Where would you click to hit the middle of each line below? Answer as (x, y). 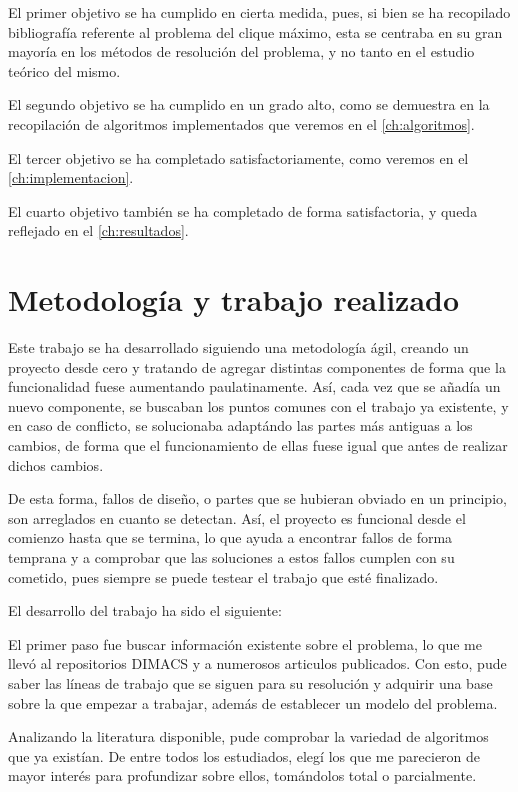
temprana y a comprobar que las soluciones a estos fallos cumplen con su (231, 557)
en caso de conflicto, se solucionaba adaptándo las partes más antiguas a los (240, 425)
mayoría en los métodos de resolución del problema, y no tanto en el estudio (241, 51)
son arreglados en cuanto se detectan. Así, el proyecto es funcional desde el (237, 517)
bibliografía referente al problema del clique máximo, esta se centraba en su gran (255, 31)
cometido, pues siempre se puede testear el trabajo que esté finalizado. (223, 576)
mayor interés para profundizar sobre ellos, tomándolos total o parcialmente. (242, 775)
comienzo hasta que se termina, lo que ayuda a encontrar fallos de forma (230, 537)
